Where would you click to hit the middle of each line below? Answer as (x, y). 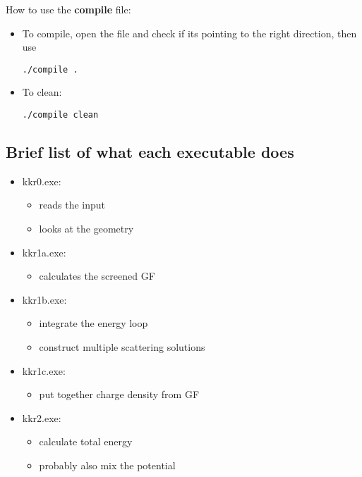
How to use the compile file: (68, 9)
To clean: (42, 92)
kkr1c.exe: (44, 370)
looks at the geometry (86, 229)
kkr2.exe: (42, 417)
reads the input (72, 205)
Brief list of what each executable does (150, 152)
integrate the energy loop (93, 323)
